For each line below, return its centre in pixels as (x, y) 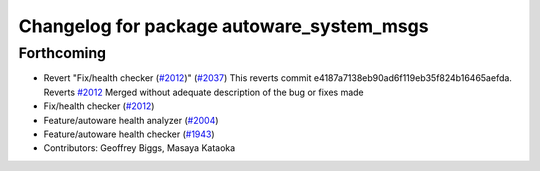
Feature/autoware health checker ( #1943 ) (129, 134)
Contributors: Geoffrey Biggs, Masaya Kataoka (139, 148)
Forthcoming (62, 53)
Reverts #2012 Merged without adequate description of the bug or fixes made (203, 92)
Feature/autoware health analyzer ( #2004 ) (131, 120)
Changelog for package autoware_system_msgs (223, 26)
